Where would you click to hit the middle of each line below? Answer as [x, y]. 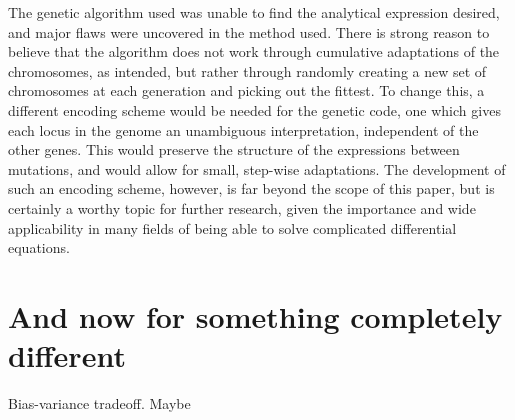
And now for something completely [255, 315]
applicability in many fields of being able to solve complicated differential [232, 227]
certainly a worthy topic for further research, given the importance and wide [242, 207]
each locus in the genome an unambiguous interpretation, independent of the [243, 129]
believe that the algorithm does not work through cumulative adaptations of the [254, 51]
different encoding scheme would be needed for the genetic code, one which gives [254, 109]
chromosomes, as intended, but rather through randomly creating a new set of [247, 70]
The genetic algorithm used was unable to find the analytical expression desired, [254, 12]
